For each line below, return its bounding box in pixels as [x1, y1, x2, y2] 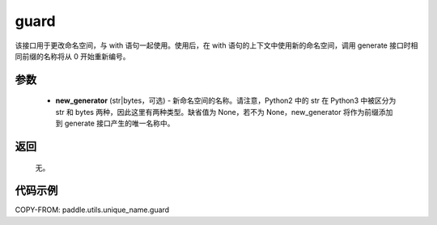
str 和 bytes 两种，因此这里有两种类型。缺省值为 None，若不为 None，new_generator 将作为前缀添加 [55, 107, 393, 117]
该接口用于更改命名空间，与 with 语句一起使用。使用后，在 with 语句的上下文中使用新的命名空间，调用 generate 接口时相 [15, 40, 418, 50]
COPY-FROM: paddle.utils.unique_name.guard [15, 205, 170, 214]
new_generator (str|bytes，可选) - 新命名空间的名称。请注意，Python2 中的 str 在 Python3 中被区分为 [55, 96, 397, 105]
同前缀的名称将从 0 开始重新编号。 [15, 51, 130, 61]
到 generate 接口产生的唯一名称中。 [55, 118, 175, 129]
